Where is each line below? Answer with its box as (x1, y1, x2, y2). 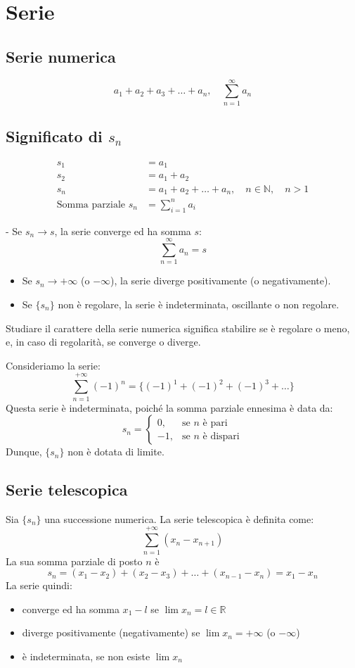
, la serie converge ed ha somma (54, 223, 191, 238)
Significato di (6, 125, 103, 147)
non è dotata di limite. (67, 444, 164, 459)
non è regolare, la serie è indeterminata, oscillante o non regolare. (58, 297, 340, 311)
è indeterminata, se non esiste (22, 648, 150, 663)
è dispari (202, 431, 240, 441)
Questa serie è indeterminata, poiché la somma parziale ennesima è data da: (6, 400, 333, 415)
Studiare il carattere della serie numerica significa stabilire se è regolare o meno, (6, 320, 350, 335)
